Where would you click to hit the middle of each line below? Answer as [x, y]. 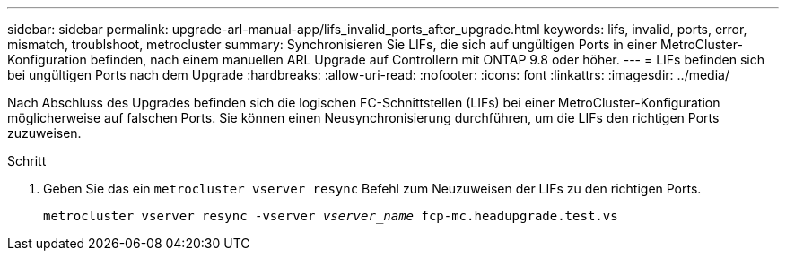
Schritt [27, 161]
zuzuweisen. [44, 133]
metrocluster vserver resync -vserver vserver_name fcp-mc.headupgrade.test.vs [331, 216]
